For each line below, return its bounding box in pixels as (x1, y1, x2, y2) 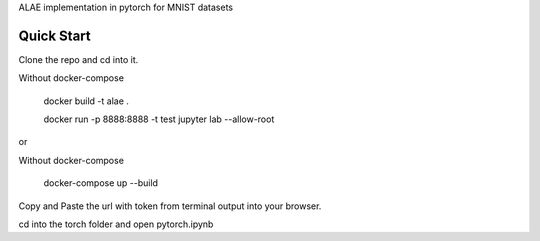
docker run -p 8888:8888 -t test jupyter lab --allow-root (43, 113, 275, 125)
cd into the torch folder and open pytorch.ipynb (18, 218, 214, 230)
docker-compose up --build (43, 177, 159, 189)
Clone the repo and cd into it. (18, 53, 139, 65)
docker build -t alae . (43, 95, 130, 107)
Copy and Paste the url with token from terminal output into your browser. (18, 200, 322, 212)
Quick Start (18, 27, 91, 44)
